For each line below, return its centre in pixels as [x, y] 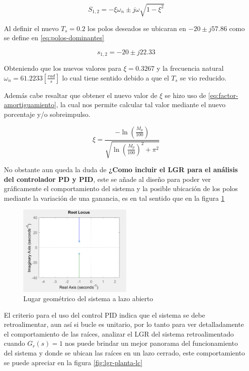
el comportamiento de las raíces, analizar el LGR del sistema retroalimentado [119, 333]
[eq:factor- [223, 95]
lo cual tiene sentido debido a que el [116, 77]
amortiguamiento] [30, 105]
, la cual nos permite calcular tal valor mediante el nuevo [141, 105]
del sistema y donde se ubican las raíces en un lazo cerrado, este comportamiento [124, 353]
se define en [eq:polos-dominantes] [54, 38]
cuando [15, 343]
